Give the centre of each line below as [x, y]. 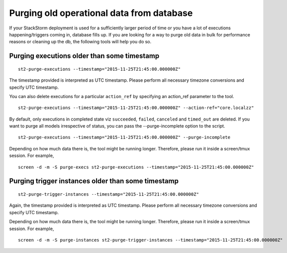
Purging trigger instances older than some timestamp [94, 181]
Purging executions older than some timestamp [84, 56]
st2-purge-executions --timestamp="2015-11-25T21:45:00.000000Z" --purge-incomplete [124, 137]
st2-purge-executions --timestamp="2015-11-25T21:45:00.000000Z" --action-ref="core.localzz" [136, 108]
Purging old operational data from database [101, 13]
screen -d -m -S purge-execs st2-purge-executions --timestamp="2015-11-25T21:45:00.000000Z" [136, 167]
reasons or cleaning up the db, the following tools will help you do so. [80, 42]
